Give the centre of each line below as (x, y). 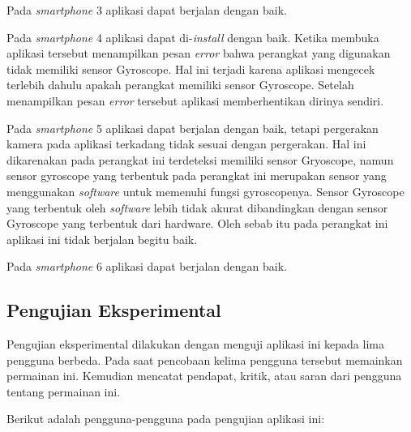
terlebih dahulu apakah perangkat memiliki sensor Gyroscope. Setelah (180, 85)
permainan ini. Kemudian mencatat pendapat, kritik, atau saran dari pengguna (204, 376)
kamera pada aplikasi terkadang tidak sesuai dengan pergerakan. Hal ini (186, 144)
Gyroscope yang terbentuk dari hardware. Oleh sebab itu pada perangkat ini (197, 223)
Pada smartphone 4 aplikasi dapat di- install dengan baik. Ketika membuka (193, 37)
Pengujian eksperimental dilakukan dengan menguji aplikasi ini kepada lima (195, 344)
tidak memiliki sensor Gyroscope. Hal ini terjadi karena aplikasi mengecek (191, 68)
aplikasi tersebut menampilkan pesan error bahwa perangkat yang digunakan (199, 53)
